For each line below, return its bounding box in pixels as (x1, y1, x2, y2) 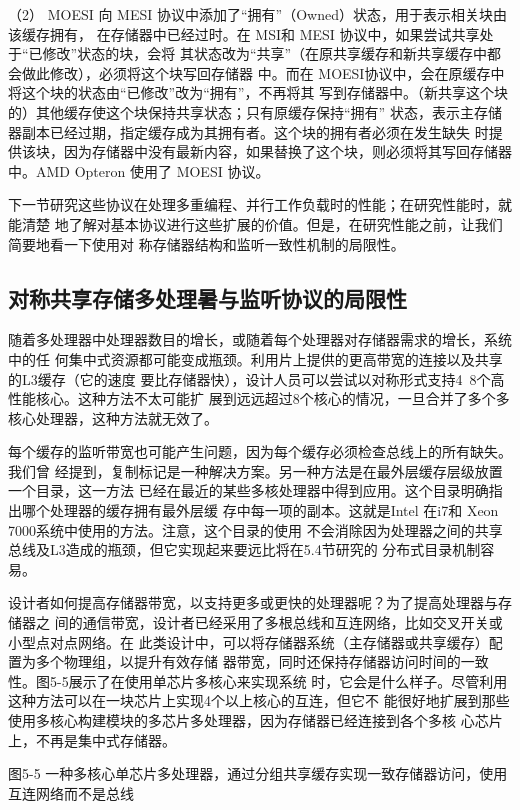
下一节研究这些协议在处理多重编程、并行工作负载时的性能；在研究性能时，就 (8, 194, 512, 215)
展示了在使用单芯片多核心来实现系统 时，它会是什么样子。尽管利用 (68, 670, 508, 691)
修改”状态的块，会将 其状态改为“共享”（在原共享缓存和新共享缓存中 (42, 43, 488, 64)
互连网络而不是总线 (8, 782, 134, 803)
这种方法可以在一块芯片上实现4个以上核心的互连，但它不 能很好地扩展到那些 (8, 690, 510, 711)
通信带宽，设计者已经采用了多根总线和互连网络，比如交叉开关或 (82, 612, 503, 633)
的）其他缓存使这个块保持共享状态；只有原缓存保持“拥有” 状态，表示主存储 (8, 101, 502, 122)
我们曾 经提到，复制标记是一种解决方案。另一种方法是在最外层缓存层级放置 (8, 460, 503, 481)
